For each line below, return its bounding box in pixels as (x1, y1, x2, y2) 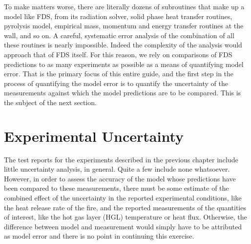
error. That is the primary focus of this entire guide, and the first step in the (4, 68, 234, 79)
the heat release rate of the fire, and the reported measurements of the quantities (4, 202, 246, 212)
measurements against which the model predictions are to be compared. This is (4, 88, 241, 98)
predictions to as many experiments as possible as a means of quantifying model (4, 59, 244, 69)
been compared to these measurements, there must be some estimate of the (4, 183, 229, 193)
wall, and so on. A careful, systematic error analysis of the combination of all (4, 30, 234, 40)
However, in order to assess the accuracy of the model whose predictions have (4, 173, 236, 183)
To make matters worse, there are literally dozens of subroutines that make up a (4, 1, 245, 11)
